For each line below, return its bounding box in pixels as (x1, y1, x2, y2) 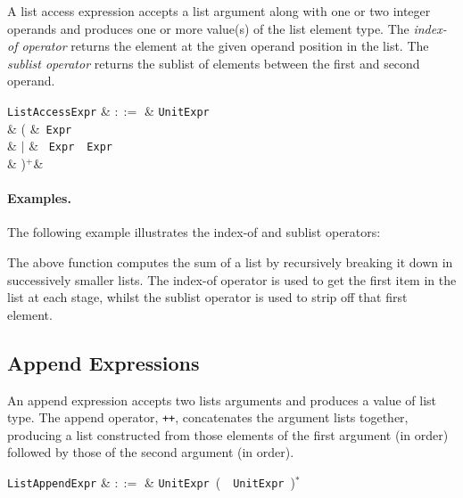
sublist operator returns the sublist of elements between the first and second (7, 53, 420, 72)
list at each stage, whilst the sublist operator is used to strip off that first (7, 288, 408, 306)
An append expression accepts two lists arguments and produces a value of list (7, 390, 436, 409)
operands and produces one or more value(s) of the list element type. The (7, 19, 409, 37)
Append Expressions (7, 348, 200, 376)
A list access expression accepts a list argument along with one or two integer (7, 2, 431, 20)
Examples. (7, 189, 71, 208)
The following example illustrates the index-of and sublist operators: (7, 223, 381, 241)
